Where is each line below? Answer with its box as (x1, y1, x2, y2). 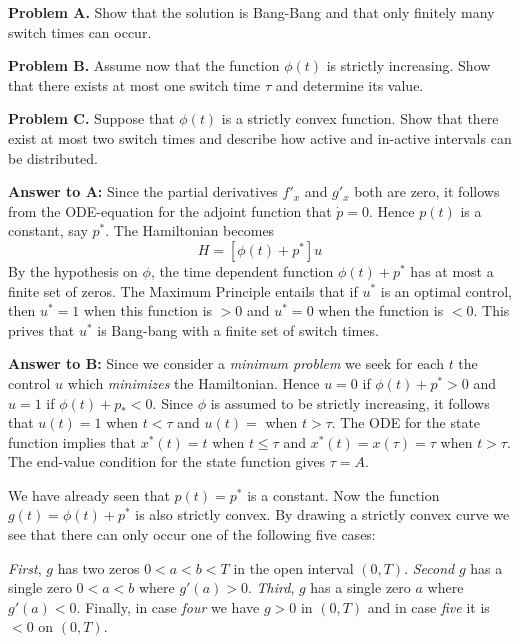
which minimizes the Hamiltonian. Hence (67, 372, 320, 393)
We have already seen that (8, 484, 170, 505)
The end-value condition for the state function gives (8, 451, 326, 472)
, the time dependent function (150, 260, 334, 281)
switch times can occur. (8, 21, 152, 42)
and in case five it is (367, 596, 490, 617)
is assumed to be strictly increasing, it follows (210, 392, 490, 413)
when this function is (83, 300, 213, 321)
